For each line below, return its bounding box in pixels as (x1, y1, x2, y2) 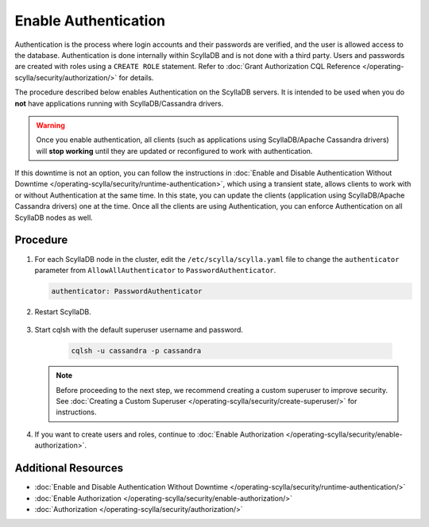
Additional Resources (14, 461, 123, 475)
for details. (118, 72, 154, 83)
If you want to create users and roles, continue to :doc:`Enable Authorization (34, 429, 284, 439)
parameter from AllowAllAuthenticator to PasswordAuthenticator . (34, 265, 276, 275)
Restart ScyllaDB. (34, 306, 91, 317)
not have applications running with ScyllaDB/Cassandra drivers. (14, 98, 224, 108)
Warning (36, 120, 65, 130)
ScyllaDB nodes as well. (14, 213, 93, 222)
